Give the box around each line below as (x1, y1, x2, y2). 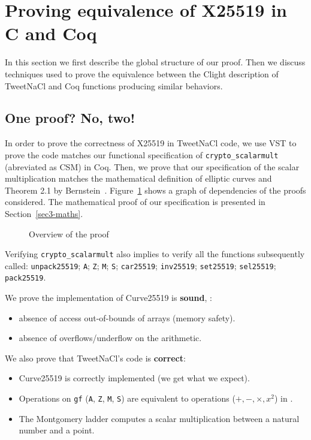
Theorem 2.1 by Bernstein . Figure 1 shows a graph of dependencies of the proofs (5, 183, 306, 196)
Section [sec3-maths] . (5, 207, 83, 219)
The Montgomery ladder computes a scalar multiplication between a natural (19, 412, 300, 424)
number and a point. (19, 424, 95, 436)
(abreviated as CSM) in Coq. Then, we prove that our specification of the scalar (5, 160, 300, 173)
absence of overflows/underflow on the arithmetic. (19, 331, 202, 344)
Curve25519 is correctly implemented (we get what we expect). (19, 372, 250, 384)
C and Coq (5, 21, 97, 46)
